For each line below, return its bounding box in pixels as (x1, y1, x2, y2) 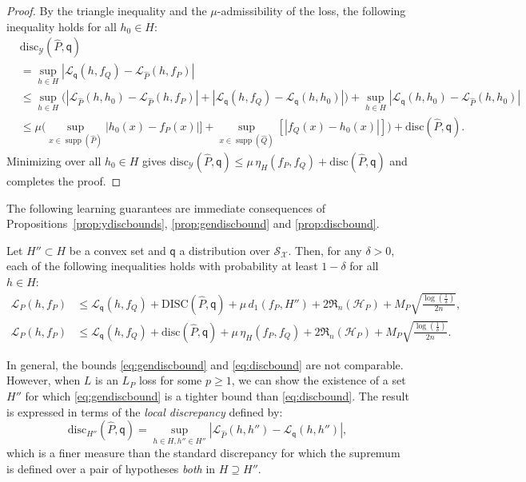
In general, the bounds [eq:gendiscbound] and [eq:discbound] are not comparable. (6, 356, 404, 372)
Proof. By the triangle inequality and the (6, 2, 207, 18)
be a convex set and (69, 241, 166, 258)
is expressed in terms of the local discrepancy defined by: (6, 403, 283, 420)
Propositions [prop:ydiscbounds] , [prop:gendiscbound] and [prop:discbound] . (6, 215, 380, 232)
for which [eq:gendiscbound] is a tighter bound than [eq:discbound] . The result (25, 387, 409, 404)
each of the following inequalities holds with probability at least (6, 257, 318, 274)
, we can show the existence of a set (231, 372, 406, 388)
